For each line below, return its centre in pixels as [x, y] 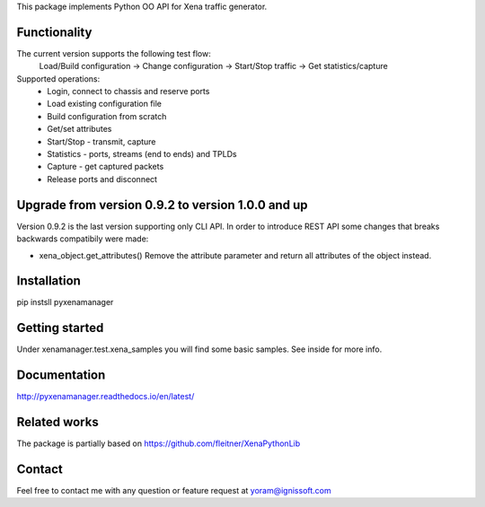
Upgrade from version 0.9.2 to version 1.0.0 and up [162, 205]
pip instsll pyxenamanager [65, 302]
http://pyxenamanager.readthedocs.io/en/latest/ [106, 397]
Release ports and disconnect [102, 179]
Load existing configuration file [104, 104]
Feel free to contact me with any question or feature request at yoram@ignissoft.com [174, 491]
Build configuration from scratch [107, 116]
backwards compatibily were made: [83, 239]
